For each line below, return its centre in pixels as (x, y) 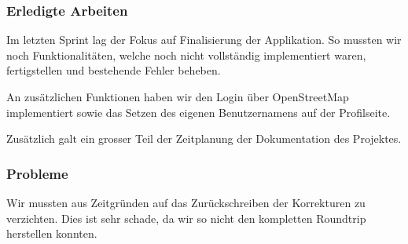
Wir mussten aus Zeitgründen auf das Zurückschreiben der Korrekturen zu (186, 202)
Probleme (37, 173)
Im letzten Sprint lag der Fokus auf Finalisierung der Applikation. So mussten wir (204, 40)
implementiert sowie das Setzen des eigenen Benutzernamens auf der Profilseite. (198, 112)
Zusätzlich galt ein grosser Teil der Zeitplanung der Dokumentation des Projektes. (204, 138)
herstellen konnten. (52, 233)
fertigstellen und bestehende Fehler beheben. (114, 70)
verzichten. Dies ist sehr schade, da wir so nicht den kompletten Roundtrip (186, 218)
